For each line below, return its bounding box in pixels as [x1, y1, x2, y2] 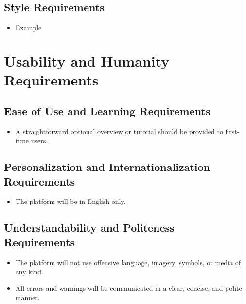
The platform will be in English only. [15, 196, 126, 206]
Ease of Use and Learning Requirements [4, 103, 211, 118]
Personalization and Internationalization [4, 159, 210, 174]
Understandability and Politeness [4, 220, 175, 235]
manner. [15, 292, 40, 303]
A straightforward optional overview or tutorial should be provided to [15, 126, 223, 136]
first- [225, 126, 240, 136]
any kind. [15, 267, 43, 277]
